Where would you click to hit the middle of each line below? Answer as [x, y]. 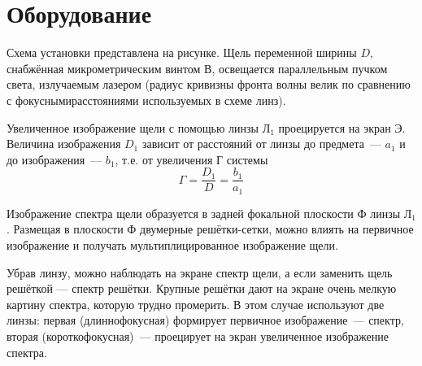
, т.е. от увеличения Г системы [191, 159]
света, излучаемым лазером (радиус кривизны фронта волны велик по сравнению [209, 84]
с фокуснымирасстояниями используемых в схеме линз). [146, 100]
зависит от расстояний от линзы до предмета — [261, 144]
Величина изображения [64, 144]
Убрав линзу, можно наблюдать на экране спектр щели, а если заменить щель [200, 272]
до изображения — [54, 159]
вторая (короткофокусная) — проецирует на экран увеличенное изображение [198, 335]
